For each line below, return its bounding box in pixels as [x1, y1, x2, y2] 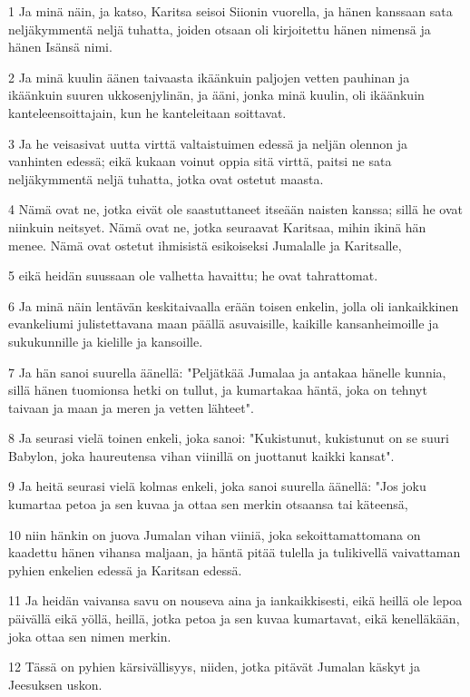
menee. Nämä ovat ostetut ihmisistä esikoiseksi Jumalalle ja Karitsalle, [8, 235, 402, 254]
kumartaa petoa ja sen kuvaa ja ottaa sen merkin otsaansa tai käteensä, [8, 495, 408, 514]
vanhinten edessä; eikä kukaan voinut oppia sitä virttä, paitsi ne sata [8, 152, 392, 171]
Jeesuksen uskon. [8, 674, 103, 693]
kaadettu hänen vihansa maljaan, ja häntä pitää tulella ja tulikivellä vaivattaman [8, 543, 461, 562]
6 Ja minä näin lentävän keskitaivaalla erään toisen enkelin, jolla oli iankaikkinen [8, 296, 459, 315]
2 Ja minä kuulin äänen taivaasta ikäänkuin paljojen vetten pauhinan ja [8, 67, 410, 86]
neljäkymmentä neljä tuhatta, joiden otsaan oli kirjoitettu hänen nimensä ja [8, 19, 431, 38]
